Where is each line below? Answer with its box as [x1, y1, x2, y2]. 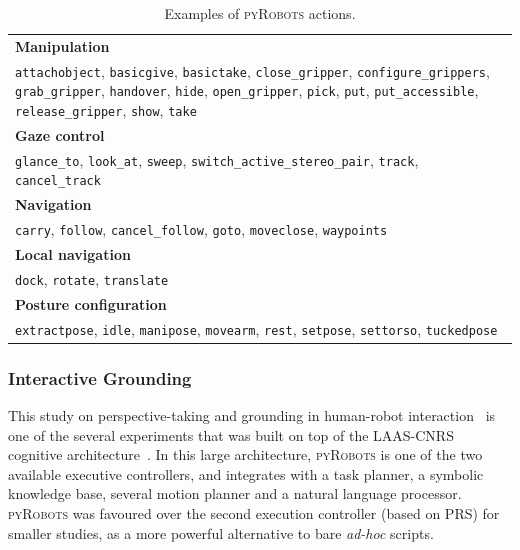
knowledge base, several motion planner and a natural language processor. [8, 483, 462, 504]
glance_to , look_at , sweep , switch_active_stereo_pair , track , [15, 149, 419, 170]
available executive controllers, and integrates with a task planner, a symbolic [8, 463, 484, 484]
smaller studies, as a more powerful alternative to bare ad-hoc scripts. [8, 522, 434, 543]
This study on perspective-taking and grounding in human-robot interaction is [8, 405, 496, 426]
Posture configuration [15, 293, 167, 314]
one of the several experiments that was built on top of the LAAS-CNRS [8, 424, 454, 445]
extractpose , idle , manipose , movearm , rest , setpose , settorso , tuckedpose [15, 318, 498, 339]
